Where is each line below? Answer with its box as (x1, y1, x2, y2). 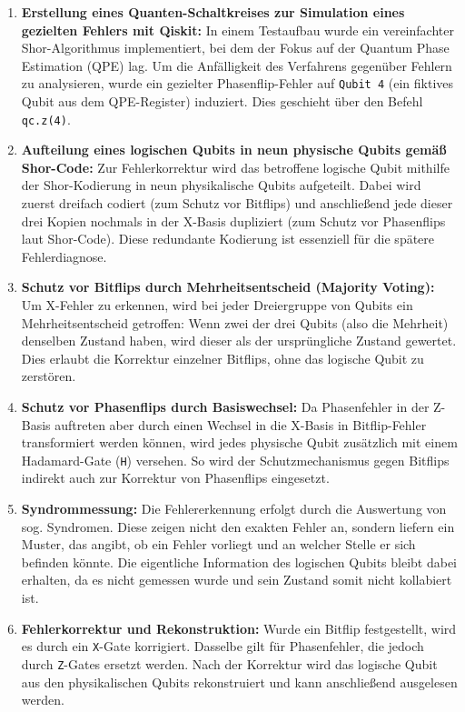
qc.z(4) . (21, 109, 71, 128)
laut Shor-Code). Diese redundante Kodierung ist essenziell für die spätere (21, 229, 435, 248)
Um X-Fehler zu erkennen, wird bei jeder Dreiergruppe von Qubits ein (21, 296, 413, 315)
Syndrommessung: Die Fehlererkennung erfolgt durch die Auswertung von (21, 499, 447, 518)
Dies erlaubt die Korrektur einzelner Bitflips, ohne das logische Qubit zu (21, 348, 424, 367)
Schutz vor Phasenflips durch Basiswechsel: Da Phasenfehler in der (21, 397, 430, 416)
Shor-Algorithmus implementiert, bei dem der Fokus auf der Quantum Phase (21, 38, 450, 57)
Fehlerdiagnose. (21, 246, 107, 266)
